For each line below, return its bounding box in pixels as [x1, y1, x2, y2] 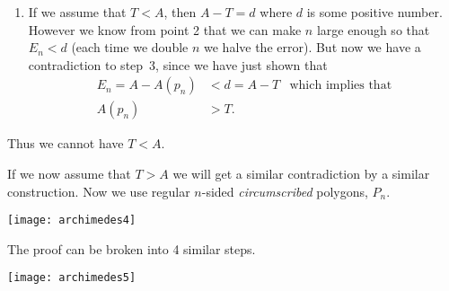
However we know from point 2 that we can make [28, 20, 302, 39]
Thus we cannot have [7, 134, 124, 153]
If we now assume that [7, 164, 131, 183]
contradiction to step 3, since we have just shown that [28, 55, 328, 74]
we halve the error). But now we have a [204, 38, 421, 57]
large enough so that [316, 20, 430, 39]
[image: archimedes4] [7, 214, 136, 227]
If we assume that [28, 3, 127, 21]
